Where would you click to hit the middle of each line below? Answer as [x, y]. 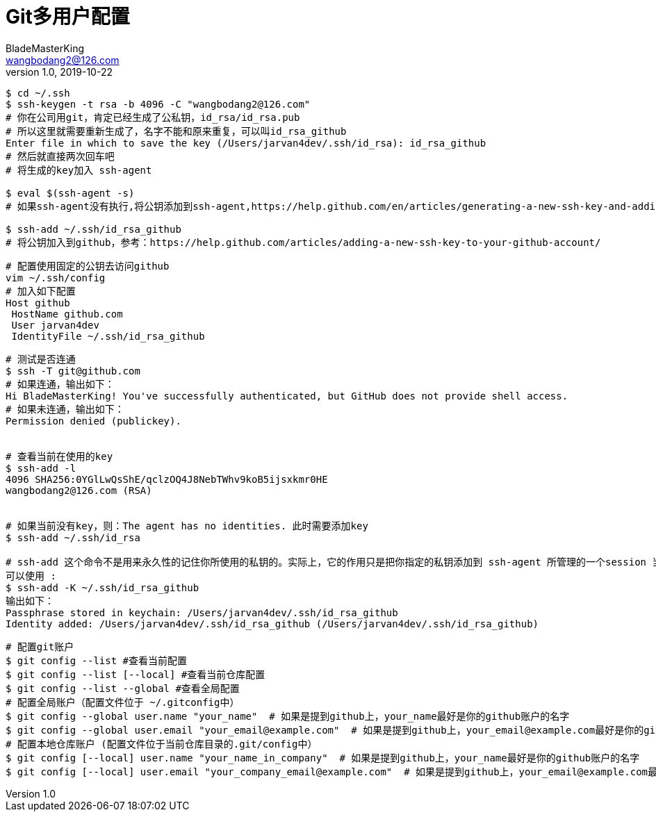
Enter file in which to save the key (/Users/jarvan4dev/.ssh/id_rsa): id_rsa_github [246, 143]
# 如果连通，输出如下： [60, 384]
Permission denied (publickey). [93, 421]
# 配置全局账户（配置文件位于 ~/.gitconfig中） [123, 702]
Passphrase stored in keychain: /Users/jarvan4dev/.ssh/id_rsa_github [202, 612]
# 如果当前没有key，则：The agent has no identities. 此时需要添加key [187, 526]
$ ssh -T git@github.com [73, 371]
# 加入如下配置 [41, 291]
